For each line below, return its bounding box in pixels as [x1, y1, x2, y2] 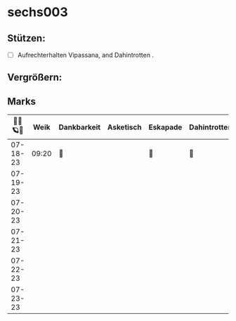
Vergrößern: [7, 72, 63, 84]
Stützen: [7, 32, 46, 44]
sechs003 [7, 4, 68, 20]
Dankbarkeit [58, 122, 100, 132]
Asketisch [107, 122, 142, 132]
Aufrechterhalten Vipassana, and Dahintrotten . [17, 51, 155, 59]
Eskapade [148, 122, 183, 132]
